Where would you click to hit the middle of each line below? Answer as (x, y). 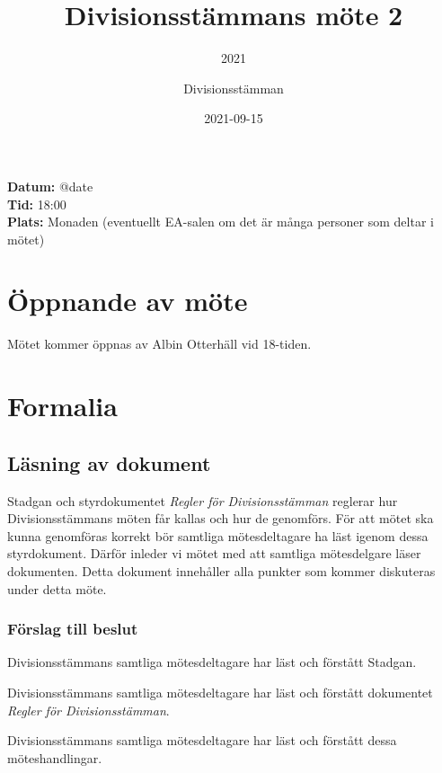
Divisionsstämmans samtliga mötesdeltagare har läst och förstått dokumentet (220, 692)
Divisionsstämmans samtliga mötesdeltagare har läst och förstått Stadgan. (212, 662)
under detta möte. (57, 588)
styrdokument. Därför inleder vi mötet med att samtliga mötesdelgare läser (214, 553)
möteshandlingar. (55, 757)
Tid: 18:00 (37, 204)
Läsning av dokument (109, 462)
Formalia (62, 406)
